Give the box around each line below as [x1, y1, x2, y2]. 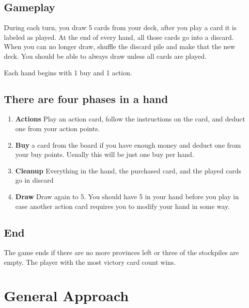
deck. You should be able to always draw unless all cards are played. [4, 51, 207, 61]
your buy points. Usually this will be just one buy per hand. [15, 149, 194, 159]
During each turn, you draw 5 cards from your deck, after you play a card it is [4, 22, 237, 33]
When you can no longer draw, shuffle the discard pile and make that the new [4, 41, 235, 51]
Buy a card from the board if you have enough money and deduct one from [15, 139, 241, 150]
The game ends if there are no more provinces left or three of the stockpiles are [4, 247, 239, 257]
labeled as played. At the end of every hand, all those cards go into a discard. [4, 32, 234, 42]
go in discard [15, 175, 54, 185]
